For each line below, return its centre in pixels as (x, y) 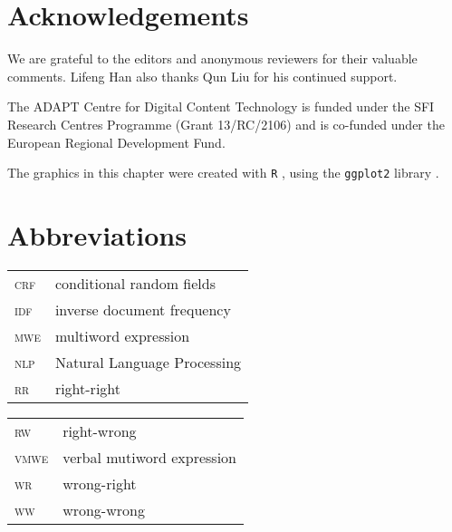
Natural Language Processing (148, 362)
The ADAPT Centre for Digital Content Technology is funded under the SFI (221, 106)
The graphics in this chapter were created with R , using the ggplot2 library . (223, 173)
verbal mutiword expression (150, 457)
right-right (88, 388)
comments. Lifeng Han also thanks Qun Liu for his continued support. (202, 76)
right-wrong (100, 430)
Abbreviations (97, 234)
